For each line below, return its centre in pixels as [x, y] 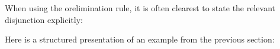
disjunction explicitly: [44, 19]
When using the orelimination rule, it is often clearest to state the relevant [140, 8]
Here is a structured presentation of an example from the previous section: [140, 39]
